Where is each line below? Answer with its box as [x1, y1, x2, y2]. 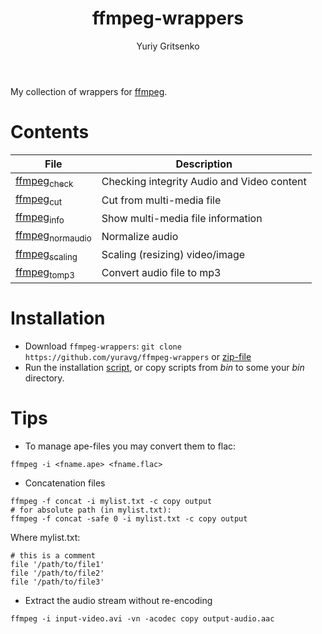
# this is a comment [10, 550, 97, 561]
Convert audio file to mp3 [101, 266, 222, 280]
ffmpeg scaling [15, 247, 78, 262]
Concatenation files [24, 477, 106, 489]
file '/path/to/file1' [10, 559, 105, 569]
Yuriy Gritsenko [136, 40, 200, 52]
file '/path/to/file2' [10, 568, 105, 578]
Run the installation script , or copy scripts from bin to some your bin [24, 361, 305, 373]
